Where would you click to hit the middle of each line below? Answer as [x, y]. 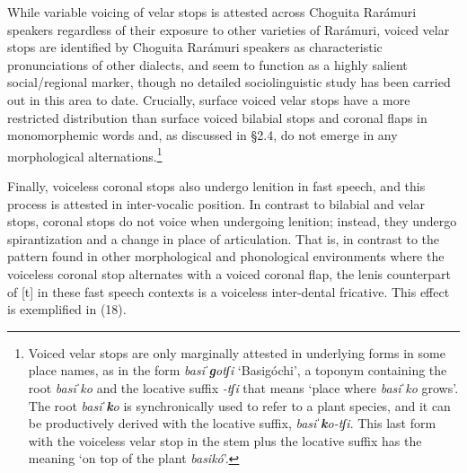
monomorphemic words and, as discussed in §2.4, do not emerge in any [203, 135]
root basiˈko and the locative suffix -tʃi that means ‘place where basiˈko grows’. [243, 387]
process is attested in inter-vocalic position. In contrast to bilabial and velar [216, 203]
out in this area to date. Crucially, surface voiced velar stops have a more [209, 99]
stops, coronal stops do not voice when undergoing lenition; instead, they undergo [232, 221]
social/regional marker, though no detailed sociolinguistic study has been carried [229, 82]
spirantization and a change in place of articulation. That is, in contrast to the [224, 238]
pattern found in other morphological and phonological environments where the [226, 256]
